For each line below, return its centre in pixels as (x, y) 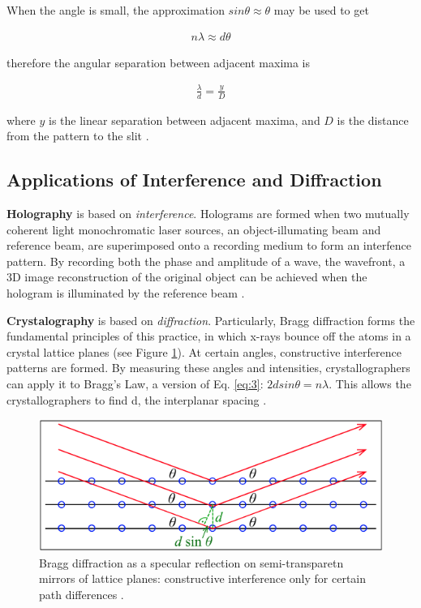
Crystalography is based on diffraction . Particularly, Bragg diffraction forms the (211, 320)
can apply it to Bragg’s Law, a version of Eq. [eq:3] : (135, 383)
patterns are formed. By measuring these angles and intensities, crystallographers (208, 368)
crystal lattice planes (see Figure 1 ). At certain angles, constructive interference (204, 351)
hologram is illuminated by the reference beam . (126, 292)
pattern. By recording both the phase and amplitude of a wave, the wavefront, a (206, 261)
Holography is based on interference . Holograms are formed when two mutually (208, 213)
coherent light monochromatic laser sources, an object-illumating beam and (194, 229)
